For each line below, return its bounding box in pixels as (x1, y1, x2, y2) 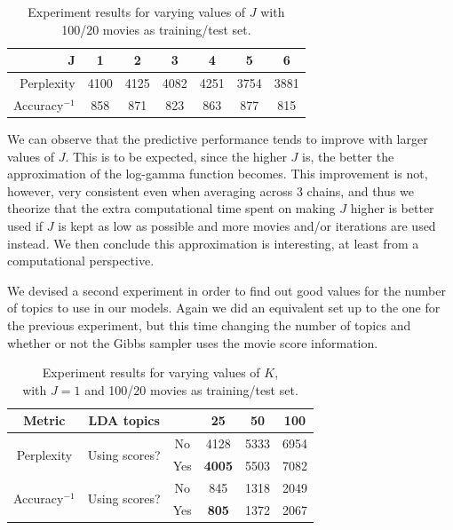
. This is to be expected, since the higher (65, 146, 287, 165)
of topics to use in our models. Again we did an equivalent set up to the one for (7, 298, 441, 317)
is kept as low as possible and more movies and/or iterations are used (58, 216, 436, 234)
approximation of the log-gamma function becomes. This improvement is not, (7, 164, 428, 183)
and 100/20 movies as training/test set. (84, 380, 298, 399)
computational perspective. (7, 251, 155, 270)
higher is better (350, 199, 434, 218)
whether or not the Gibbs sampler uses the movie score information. (7, 333, 378, 352)
